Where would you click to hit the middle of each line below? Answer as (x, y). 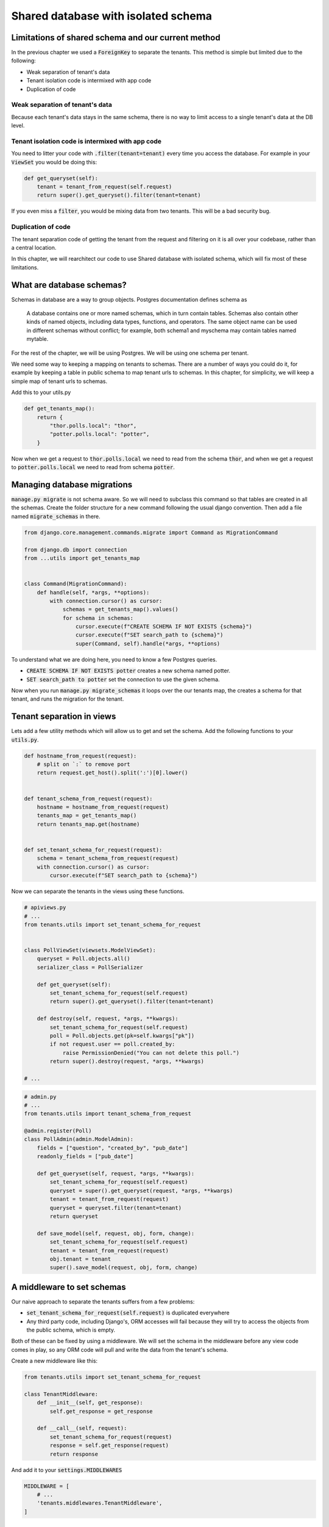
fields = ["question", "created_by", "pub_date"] (112, 1148)
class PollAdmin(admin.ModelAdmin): (79, 1139)
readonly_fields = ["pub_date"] (85, 1157)
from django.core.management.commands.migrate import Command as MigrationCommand (151, 532)
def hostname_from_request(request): (80, 756)
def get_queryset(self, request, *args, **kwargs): (116, 1174)
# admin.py (40, 1097)
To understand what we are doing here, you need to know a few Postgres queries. (114, 659)
